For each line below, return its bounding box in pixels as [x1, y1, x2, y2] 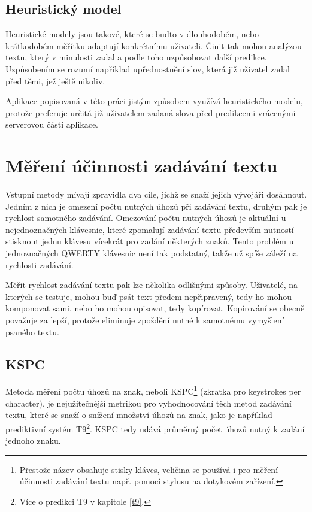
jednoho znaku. [5, 434, 61, 447]
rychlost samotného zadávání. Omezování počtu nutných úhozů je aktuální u [5, 211, 286, 224]
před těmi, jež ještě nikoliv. [5, 74, 105, 87]
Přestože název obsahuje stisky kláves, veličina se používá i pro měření [19, 463, 278, 475]
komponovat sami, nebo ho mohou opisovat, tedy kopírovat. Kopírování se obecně [5, 302, 305, 314]
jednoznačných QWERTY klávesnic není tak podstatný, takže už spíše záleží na [5, 247, 298, 259]
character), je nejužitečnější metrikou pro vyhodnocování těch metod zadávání [5, 396, 292, 409]
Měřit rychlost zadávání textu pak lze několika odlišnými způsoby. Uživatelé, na [5, 278, 298, 291]
